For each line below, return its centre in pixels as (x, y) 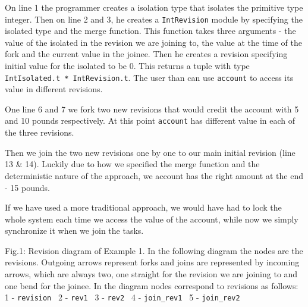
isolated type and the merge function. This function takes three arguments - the (150, 31)
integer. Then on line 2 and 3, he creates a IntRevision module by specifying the (154, 19)
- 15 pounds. (27, 187)
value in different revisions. (54, 89)
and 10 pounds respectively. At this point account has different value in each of (150, 120)
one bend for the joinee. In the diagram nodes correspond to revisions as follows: (152, 285)
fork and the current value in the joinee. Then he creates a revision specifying (146, 54)
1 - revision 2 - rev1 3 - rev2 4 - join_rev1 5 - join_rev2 (122, 297)
